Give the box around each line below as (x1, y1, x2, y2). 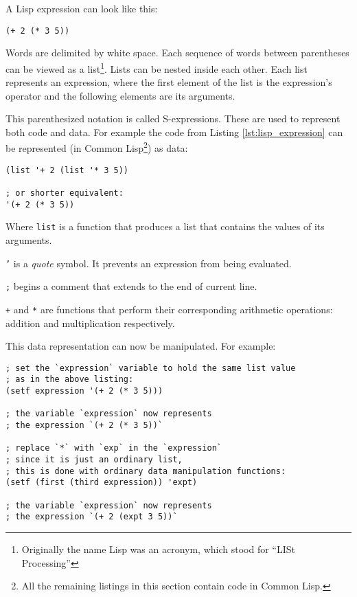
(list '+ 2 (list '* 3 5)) (5, 165, 128, 175)
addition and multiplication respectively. (5, 315, 175, 330)
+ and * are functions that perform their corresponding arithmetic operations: (5, 302, 333, 316)
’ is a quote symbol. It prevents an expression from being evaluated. (5, 256, 292, 270)
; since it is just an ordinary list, (5, 455, 183, 464)
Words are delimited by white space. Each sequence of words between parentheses (5, 45, 349, 60)
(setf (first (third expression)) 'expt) (5, 477, 198, 488)
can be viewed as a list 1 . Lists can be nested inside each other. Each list (5, 59, 308, 76)
